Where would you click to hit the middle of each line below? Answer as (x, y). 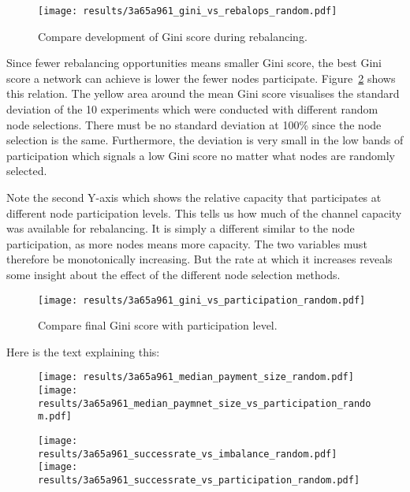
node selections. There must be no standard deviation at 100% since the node (194, 124)
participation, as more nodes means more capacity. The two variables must (187, 243)
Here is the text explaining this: (83, 351)
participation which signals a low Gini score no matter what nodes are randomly (201, 155)
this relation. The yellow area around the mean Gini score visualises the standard (203, 93)
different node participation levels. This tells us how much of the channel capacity (204, 212)
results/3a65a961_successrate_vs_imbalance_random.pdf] (188, 454)
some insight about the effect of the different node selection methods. (173, 274)
